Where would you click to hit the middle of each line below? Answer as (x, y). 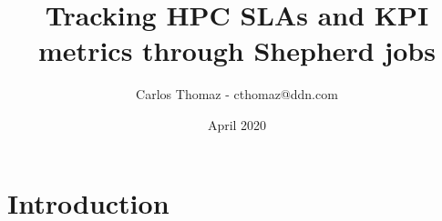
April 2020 (237, 124)
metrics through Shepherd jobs (237, 50)
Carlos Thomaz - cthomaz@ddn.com (237, 94)
